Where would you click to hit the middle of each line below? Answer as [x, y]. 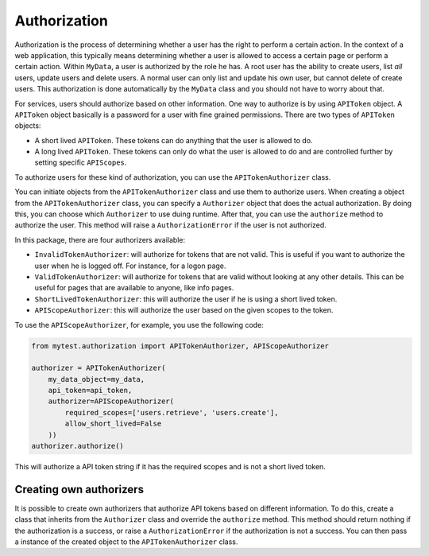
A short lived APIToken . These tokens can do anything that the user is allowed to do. [174, 140]
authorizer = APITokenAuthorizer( [99, 368]
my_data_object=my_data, [97, 379]
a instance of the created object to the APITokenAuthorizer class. [126, 542]
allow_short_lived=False [113, 424]
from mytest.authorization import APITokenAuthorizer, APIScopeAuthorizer [180, 346]
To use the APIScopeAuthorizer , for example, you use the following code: [139, 325]
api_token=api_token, [90, 391]
